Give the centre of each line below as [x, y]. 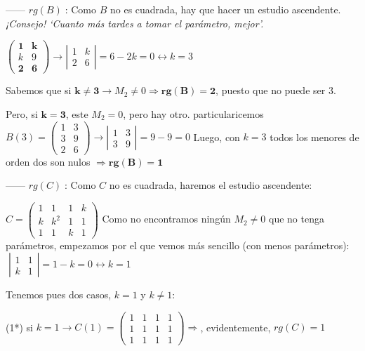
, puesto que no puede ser [271, 90]
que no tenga [296, 219]
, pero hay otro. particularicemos [193, 113]
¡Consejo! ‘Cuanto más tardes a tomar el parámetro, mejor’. [135, 23]
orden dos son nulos [48, 161]
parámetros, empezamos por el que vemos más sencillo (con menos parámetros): [178, 245]
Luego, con [217, 137]
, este [77, 113]
